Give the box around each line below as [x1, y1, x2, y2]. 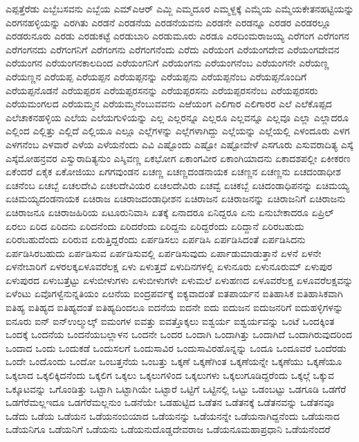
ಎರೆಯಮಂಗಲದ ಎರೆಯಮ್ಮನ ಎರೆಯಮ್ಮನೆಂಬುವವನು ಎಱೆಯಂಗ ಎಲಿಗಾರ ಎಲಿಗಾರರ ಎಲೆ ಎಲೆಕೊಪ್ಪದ [6, 96, 332, 111]
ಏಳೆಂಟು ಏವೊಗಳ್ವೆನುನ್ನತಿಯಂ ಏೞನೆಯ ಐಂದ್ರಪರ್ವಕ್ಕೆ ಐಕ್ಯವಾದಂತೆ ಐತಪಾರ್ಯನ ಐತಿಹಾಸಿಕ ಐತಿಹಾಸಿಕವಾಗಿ [6, 286, 343, 301]
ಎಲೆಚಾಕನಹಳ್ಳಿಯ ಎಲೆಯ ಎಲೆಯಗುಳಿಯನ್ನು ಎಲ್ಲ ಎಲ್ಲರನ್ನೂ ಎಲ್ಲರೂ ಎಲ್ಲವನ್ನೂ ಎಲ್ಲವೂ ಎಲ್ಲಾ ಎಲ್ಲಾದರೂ [6, 109, 349, 124]
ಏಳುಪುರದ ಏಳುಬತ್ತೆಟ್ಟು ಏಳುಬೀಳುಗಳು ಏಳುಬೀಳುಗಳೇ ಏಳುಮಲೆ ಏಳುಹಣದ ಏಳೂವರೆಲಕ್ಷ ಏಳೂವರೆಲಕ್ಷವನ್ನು [6, 272, 353, 287]
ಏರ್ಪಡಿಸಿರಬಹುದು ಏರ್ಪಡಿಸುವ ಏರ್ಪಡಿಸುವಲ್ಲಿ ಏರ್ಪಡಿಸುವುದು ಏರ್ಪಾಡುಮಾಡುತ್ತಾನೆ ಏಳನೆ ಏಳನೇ [6, 245, 322, 260]
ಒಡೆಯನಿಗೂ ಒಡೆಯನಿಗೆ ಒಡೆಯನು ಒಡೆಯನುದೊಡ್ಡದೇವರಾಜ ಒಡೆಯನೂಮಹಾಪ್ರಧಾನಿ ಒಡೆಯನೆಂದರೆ [6, 422, 331, 436]
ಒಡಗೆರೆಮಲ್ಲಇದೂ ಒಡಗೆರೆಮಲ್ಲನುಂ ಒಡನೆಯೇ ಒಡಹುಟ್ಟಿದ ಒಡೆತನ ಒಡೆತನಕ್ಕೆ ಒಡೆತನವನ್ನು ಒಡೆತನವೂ [6, 395, 335, 409]
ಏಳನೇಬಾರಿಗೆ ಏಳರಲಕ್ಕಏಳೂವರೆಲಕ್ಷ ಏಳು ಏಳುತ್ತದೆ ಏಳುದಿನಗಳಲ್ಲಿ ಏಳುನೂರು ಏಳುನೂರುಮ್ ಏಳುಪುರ [6, 259, 333, 274]
